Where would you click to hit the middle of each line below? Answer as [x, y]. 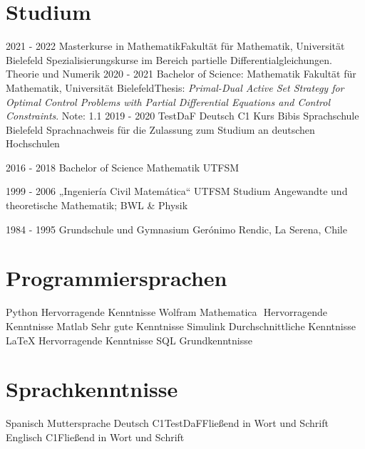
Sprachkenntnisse [92, 389]
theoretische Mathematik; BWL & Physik [97, 205]
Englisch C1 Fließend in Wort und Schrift [95, 437]
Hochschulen [33, 143]
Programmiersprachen [117, 278]
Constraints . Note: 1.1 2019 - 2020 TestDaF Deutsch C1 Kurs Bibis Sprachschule [182, 116]
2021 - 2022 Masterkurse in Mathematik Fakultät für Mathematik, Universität [175, 46]
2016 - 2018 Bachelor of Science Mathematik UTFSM [123, 167]
